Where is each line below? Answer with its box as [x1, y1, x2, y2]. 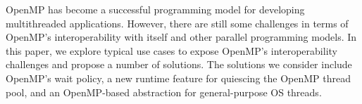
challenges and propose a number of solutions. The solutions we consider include [6, 57, 352, 72]
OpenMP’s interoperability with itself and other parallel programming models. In [6, 30, 357, 44]
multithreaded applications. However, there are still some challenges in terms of [6, 15, 349, 30]
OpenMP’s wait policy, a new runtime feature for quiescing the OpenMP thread [6, 70, 351, 85]
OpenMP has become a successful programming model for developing [6, 2, 305, 16]
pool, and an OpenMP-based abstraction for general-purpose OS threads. [6, 84, 322, 99]
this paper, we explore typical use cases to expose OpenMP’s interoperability [6, 43, 337, 58]
